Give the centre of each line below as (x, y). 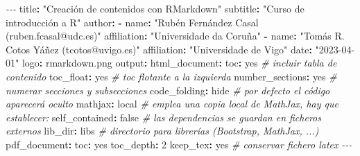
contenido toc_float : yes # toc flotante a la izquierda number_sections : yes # (171, 76)
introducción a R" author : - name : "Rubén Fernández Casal (132, 22)
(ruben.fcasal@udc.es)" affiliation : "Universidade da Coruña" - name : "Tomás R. (175, 36)
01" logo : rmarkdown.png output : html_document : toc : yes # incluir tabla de (171, 63)
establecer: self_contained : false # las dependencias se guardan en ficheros (163, 117)
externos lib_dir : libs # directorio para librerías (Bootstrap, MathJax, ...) (162, 131)
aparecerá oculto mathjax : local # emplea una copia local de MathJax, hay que (172, 104)
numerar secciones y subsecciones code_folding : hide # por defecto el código (168, 90)
